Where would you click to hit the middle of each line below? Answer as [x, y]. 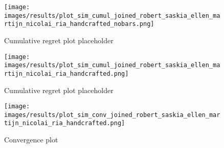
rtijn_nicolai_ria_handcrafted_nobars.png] [79, 24]
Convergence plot [31, 140]
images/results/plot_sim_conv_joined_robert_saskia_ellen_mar [112, 115]
